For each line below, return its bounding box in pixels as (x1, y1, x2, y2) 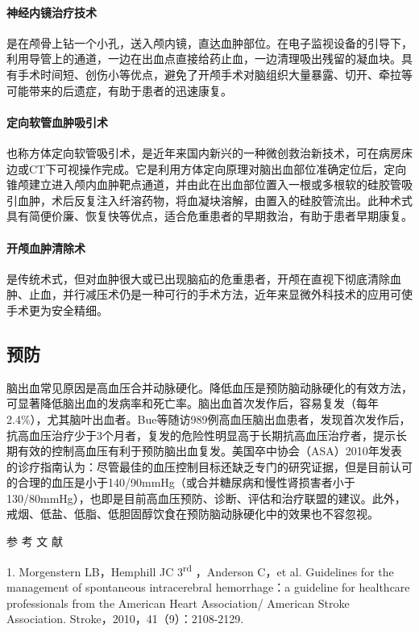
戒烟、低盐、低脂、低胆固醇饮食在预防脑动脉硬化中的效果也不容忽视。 (6, 505, 379, 522)
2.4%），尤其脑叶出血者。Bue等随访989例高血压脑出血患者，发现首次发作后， (6, 410, 411, 427)
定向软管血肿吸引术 (6, 113, 108, 130)
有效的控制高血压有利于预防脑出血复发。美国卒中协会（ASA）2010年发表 (17, 442, 402, 459)
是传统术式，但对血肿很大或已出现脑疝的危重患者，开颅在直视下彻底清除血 (6, 270, 401, 287)
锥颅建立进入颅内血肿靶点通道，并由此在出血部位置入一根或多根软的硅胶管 (6, 176, 401, 193)
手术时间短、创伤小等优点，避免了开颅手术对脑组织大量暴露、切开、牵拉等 (17, 65, 413, 82)
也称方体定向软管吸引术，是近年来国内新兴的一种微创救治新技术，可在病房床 (6, 144, 413, 161)
